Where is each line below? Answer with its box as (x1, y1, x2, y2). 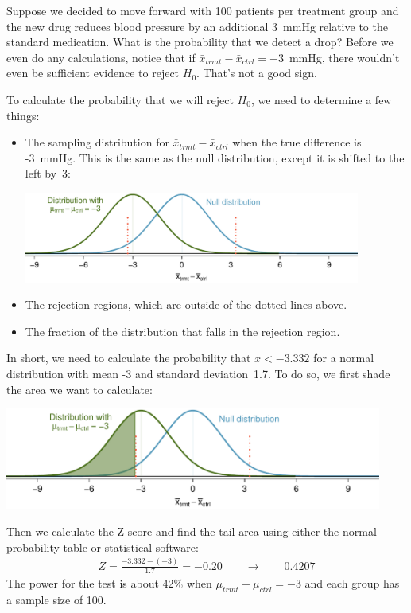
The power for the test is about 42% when (6, 575, 212, 592)
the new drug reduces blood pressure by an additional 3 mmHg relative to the (6, 18, 388, 34)
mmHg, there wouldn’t (289, 49, 400, 65)
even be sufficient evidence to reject (6, 64, 180, 81)
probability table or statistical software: (6, 538, 199, 555)
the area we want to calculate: (6, 381, 153, 397)
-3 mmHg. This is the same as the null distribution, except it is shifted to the (25, 149, 405, 166)
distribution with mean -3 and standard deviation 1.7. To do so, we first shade (6, 365, 390, 381)
